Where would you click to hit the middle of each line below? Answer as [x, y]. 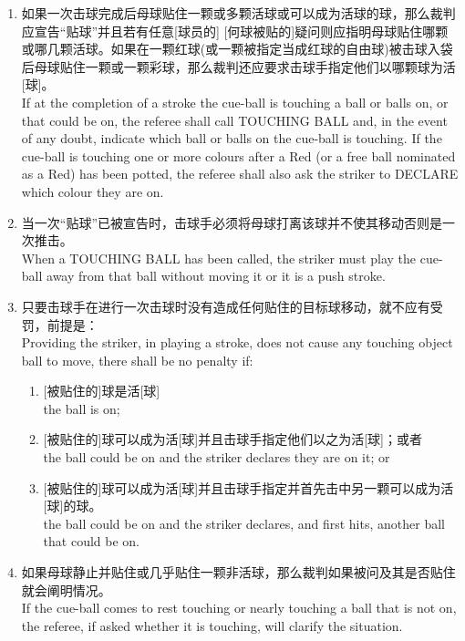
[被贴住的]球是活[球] [102, 391]
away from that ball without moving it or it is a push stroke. [216, 276]
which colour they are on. [93, 191]
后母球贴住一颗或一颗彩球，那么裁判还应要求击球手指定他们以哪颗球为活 [238, 66]
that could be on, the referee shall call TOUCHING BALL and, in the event [234, 120]
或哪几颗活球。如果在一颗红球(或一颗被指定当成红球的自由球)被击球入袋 [237, 49]
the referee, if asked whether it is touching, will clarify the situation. [212, 625]
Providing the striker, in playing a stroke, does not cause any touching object [237, 342]
